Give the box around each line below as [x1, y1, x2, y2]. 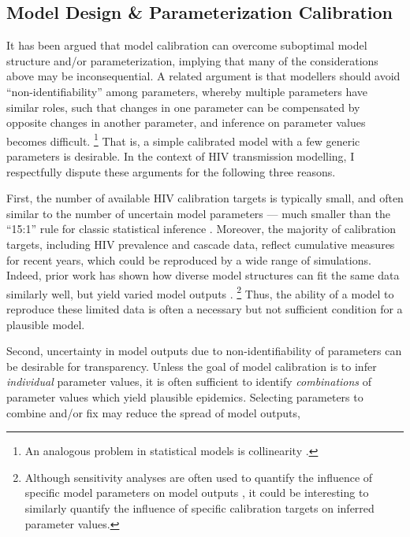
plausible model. [6, 316, 85, 332]
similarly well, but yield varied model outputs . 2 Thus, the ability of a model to [6, 283, 394, 302]
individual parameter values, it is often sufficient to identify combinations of [6, 373, 372, 390]
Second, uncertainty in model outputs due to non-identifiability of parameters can [6, 343, 402, 359]
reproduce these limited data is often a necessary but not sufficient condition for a [6, 301, 403, 317]
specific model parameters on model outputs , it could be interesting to [24, 484, 369, 501]
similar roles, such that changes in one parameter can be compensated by [6, 98, 360, 115]
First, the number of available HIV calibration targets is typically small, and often [6, 190, 404, 206]
